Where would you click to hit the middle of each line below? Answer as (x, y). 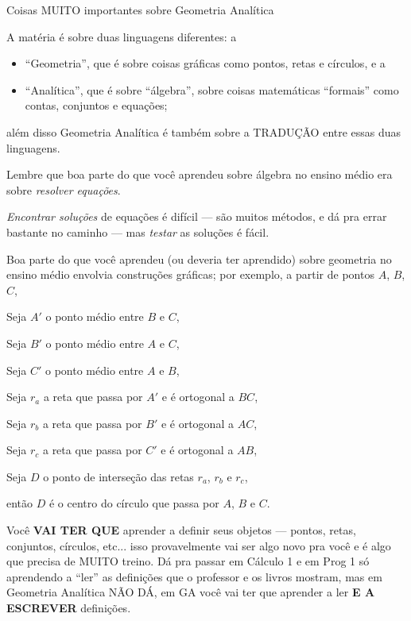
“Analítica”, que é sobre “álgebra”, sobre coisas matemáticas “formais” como (212, 89)
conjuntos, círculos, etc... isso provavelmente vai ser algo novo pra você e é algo (199, 545)
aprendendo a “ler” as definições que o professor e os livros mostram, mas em (194, 576)
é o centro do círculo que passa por (134, 503)
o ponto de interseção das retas (118, 476)
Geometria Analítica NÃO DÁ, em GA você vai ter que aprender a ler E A (191, 592)
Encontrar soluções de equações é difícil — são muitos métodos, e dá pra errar (197, 216)
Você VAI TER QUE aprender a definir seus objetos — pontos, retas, (181, 530)
